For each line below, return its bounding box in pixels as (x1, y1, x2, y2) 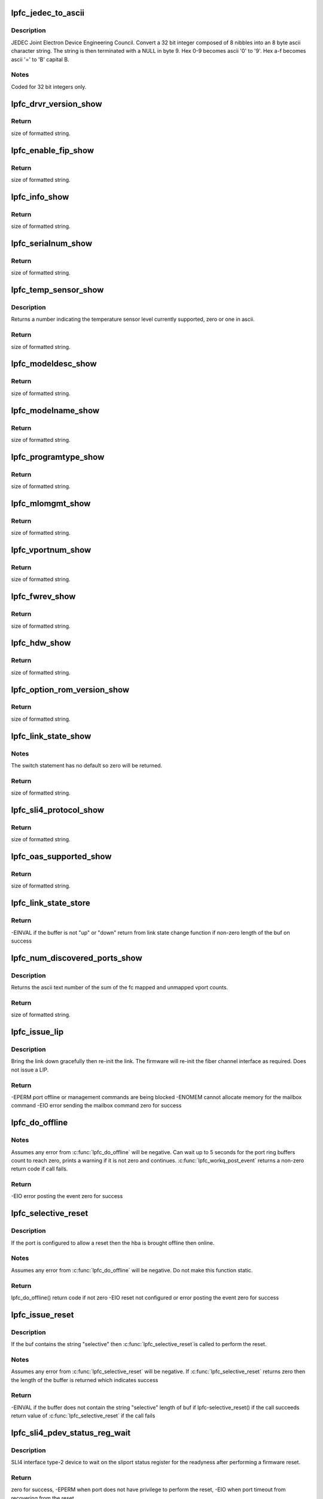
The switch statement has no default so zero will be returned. (11, 762, 163, 769)
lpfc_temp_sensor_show (11, 285, 104, 295)
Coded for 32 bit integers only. (11, 83, 87, 90)
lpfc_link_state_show (11, 731, 92, 741)
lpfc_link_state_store (11, 898, 90, 908)
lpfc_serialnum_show (11, 238, 93, 248)
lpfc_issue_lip (11, 1027, 64, 1037)
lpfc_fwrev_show (11, 591, 76, 602)
